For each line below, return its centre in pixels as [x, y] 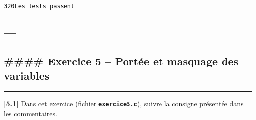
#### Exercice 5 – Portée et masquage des [121, 61]
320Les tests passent [39, 6]
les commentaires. [31, 113]
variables [27, 75]
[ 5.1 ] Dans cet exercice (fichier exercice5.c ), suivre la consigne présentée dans [124, 104]
